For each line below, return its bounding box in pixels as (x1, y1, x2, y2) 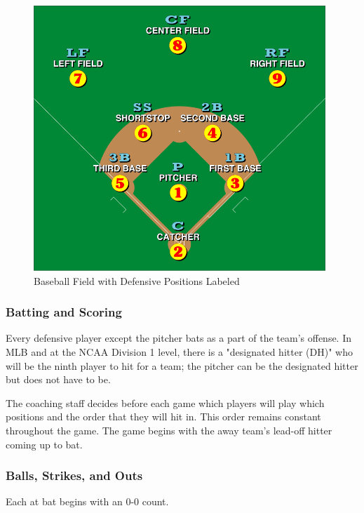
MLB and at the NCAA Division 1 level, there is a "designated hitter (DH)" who (6, 344, 353, 359)
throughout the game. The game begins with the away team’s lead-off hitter (6, 422, 332, 437)
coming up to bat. (6, 437, 83, 451)
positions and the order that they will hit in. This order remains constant (6, 409, 321, 424)
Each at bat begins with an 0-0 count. (6, 494, 169, 509)
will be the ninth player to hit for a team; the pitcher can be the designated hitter (6, 358, 358, 373)
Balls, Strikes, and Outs (6, 467, 143, 484)
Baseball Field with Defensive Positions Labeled (34, 273, 240, 288)
